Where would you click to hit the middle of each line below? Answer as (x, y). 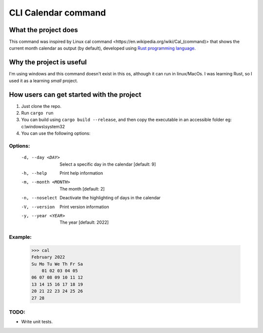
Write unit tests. (37, 322)
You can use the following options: (56, 133)
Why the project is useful (48, 62)
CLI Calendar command (57, 13)
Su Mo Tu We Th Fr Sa (57, 264)
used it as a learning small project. (43, 81)
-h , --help (34, 173)
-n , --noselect (39, 198)
